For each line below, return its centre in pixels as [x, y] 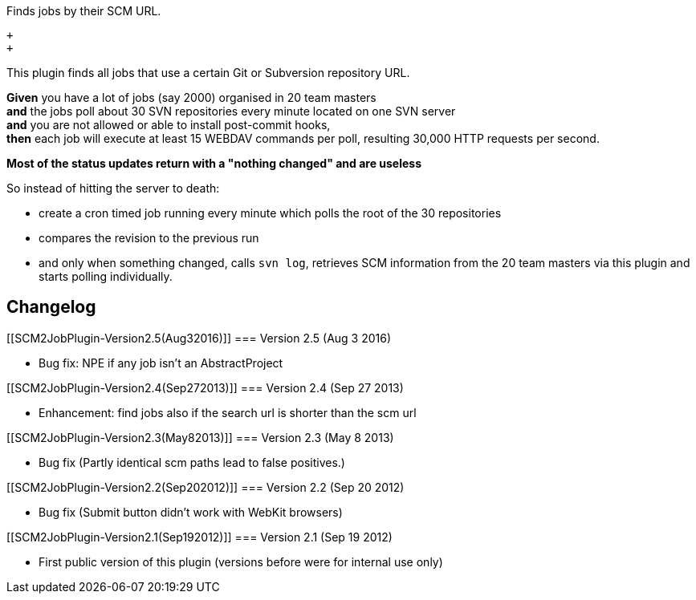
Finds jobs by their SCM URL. [84, 11]
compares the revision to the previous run [149, 238]
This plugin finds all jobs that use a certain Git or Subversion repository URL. [208, 73]
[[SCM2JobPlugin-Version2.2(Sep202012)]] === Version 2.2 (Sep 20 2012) [206, 487]
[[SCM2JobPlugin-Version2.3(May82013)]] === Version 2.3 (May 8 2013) [200, 437]
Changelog [51, 307]
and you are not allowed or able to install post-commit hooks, [169, 125]
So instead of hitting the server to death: [113, 188]
